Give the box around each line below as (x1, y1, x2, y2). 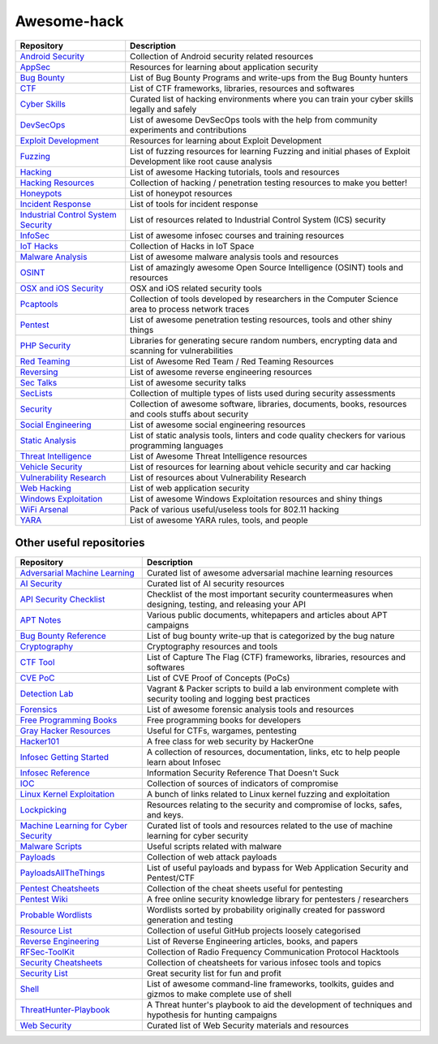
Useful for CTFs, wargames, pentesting (146, 725, 298, 736)
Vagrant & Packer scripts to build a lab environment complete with (146, 683, 399, 694)
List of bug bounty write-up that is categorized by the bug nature (146, 630, 395, 641)
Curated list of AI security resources (146, 578, 286, 589)
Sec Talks (19, 377, 58, 388)
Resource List (19, 925, 72, 937)
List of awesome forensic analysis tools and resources (146, 704, 354, 715)
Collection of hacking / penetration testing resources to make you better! (130, 177, 408, 188)
